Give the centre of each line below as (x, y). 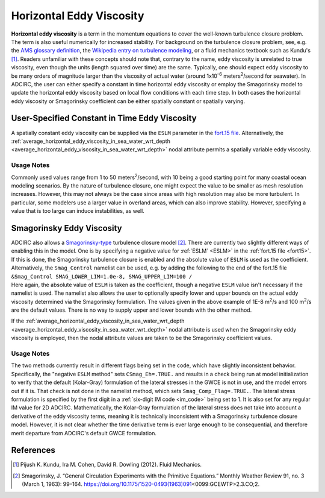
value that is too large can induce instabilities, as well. (78, 211)
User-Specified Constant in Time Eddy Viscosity (104, 118)
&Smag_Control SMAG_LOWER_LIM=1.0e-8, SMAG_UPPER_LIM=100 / (102, 276)
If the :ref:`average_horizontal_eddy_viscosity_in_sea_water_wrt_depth (98, 321)
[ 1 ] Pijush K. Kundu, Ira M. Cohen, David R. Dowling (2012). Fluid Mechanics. (107, 465)
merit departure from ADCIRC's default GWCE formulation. (84, 433)
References (33, 450)
